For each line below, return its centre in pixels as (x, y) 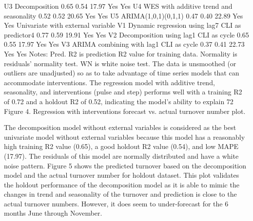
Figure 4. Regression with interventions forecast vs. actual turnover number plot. (125, 111)
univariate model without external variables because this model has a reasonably (125, 137)
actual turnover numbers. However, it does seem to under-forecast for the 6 (116, 203)
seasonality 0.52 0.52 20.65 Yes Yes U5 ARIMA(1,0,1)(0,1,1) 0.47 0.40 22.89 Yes (124, 15)
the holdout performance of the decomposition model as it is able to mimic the (122, 184)
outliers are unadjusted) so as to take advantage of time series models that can (122, 73)
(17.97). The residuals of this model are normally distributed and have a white (121, 156)
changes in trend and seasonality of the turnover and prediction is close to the (120, 194)
